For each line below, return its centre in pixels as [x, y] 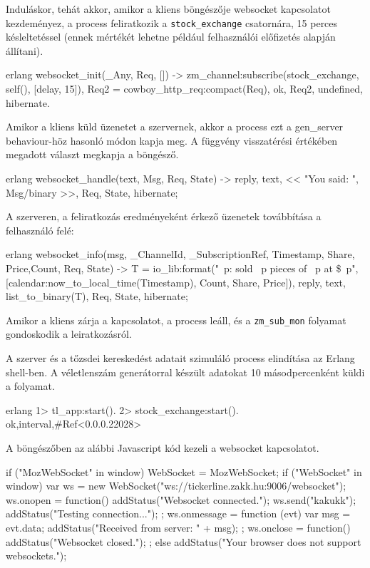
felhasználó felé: [40, 230]
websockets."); [36, 556]
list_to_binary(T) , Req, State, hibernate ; [97, 296]
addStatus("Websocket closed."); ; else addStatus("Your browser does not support [184, 541]
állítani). [25, 50]
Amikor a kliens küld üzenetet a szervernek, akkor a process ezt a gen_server [175, 126]
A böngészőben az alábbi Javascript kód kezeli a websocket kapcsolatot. [163, 447]
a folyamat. [30, 386]
